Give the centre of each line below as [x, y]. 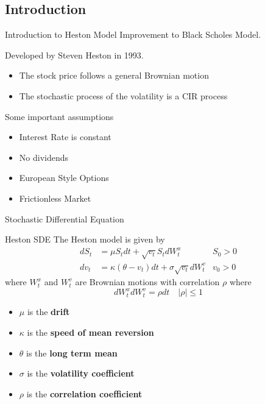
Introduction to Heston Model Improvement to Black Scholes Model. [133, 34]
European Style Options [64, 178]
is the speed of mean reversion [90, 332]
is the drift [48, 312]
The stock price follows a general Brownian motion [114, 75]
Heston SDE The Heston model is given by [85, 239]
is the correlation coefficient [84, 393]
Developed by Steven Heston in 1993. [74, 55]
